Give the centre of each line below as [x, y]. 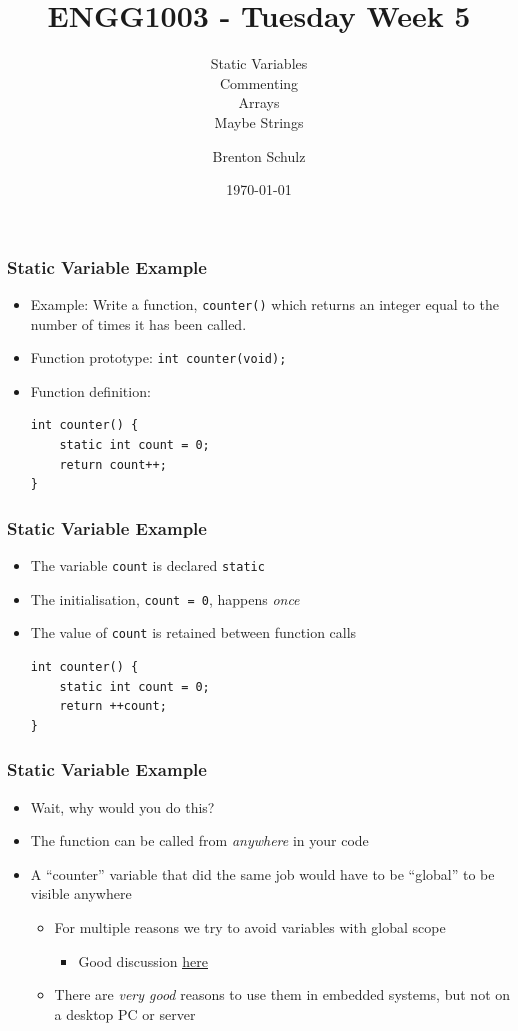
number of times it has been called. [138, 323]
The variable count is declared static [147, 565]
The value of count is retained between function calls [193, 632]
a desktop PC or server [125, 1013]
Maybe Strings [259, 121]
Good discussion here [143, 960]
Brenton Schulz [259, 155]
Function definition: [90, 390]
